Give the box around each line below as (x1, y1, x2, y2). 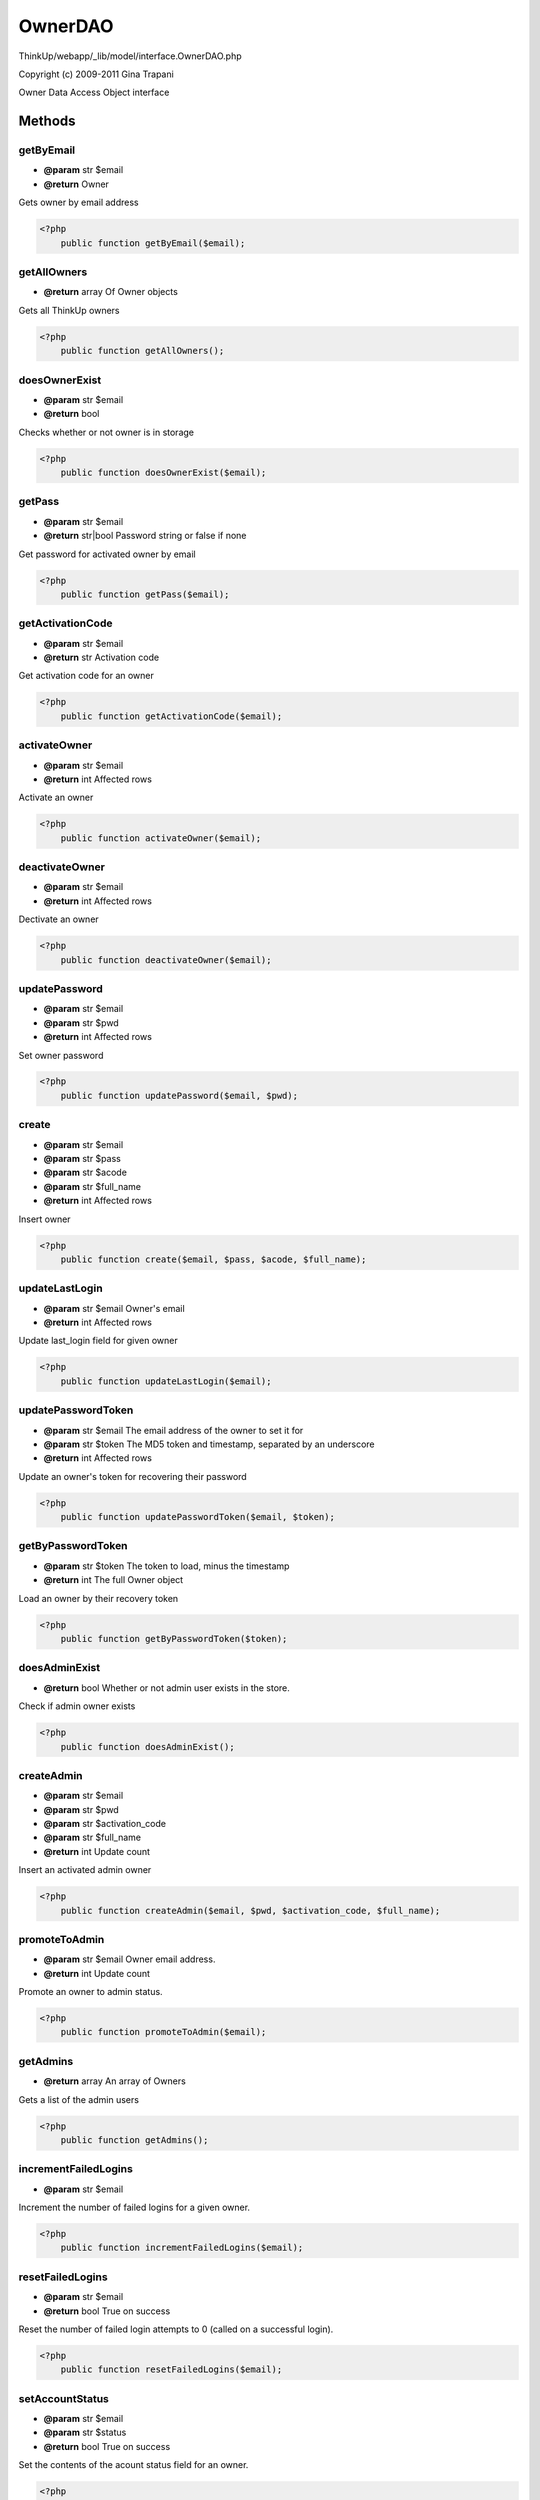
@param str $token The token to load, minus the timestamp (43, 1560, 290, 1572)
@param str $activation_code (43, 1818, 167, 1830)
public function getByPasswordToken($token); (60, 1633, 288, 1644)
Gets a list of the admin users (18, 2093, 140, 2105)
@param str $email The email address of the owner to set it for (43, 1424, 304, 1436)
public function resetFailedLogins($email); (60, 2364, 283, 2375)
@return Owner (43, 178, 110, 190)
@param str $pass (43, 1153, 122, 1164)
